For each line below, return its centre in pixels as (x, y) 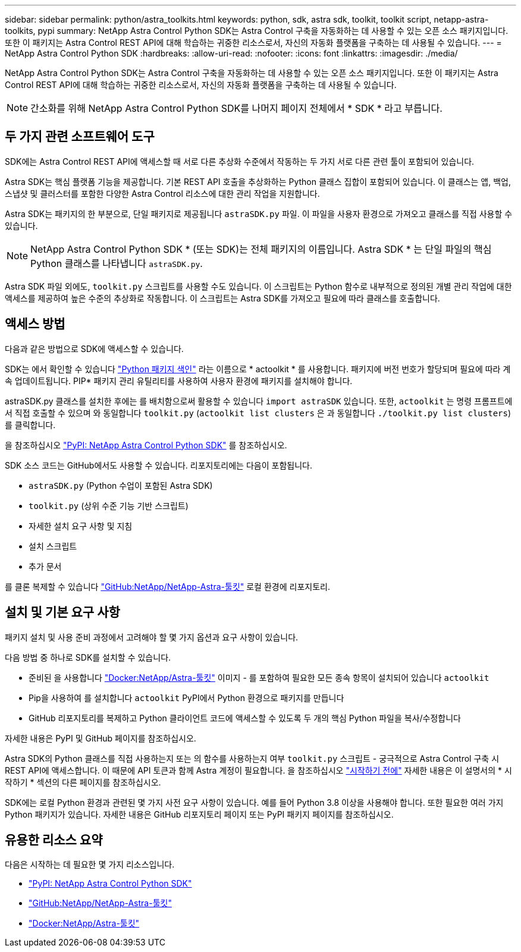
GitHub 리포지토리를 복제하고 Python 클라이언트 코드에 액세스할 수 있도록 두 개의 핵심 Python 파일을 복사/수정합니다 (245, 718)
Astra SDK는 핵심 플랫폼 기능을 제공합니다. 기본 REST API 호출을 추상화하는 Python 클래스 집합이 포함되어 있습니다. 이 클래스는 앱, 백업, (258, 181)
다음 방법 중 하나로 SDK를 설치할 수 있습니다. (88, 657)
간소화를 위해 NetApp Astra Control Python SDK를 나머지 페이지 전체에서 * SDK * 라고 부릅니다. (236, 108)
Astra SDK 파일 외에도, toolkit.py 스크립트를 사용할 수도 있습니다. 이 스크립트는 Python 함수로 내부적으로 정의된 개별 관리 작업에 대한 (258, 286)
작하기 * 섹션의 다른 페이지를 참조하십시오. (83, 782)
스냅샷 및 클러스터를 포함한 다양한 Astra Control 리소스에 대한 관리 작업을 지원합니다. (162, 193)
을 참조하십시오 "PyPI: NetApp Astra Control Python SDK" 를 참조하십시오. (146, 445)
